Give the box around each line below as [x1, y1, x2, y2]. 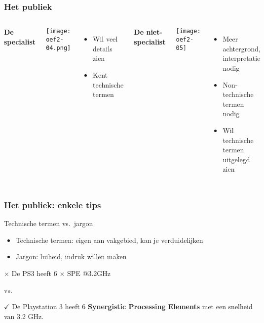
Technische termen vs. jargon [4, 218, 93, 229]
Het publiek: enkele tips [4, 198, 101, 211]
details [93, 43, 113, 53]
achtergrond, [223, 43, 261, 53]
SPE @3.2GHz [67, 268, 111, 278]
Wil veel [93, 34, 118, 44]
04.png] [46, 44, 71, 51]
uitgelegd [223, 154, 250, 164]
